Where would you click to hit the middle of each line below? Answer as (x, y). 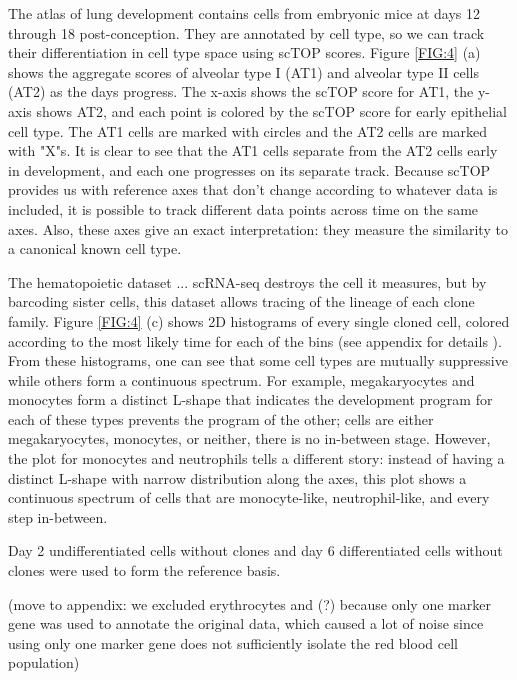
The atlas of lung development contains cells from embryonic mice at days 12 (244, 13)
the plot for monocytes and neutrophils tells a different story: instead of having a (256, 458)
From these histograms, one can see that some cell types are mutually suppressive (258, 360)
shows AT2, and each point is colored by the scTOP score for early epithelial (271, 110)
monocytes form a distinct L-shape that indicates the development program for (250, 399)
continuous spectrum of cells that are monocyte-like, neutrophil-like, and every (249, 497)
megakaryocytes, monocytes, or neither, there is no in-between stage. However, (249, 438)
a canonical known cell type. (95, 248)
